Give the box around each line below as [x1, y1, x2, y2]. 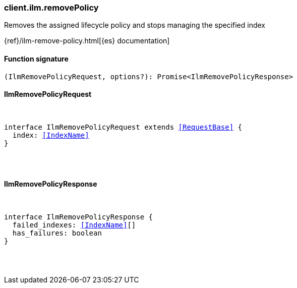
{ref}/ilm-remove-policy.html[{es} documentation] [4, 36, 170, 45]
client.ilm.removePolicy [4, 3, 99, 13]
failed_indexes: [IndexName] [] [12, 221, 136, 229]
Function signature [4, 54, 69, 63]
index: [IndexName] [12, 131, 89, 139]
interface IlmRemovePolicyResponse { [4, 213, 153, 221]
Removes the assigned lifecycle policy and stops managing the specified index [4, 21, 265, 30]
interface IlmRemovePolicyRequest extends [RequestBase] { [4, 123, 243, 131]
